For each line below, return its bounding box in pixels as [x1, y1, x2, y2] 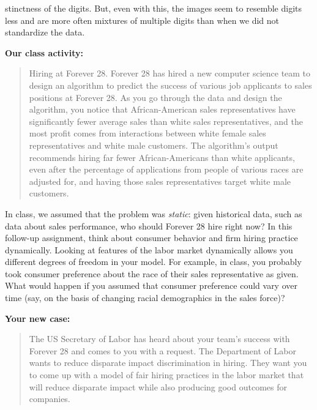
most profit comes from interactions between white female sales [29, 127, 266, 140]
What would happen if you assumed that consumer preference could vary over [5, 279, 297, 292]
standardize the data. [5, 26, 85, 39]
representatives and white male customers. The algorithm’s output [29, 138, 278, 151]
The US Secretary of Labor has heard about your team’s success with [29, 332, 290, 345]
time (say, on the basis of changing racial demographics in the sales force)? [5, 291, 285, 304]
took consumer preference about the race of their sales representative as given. [5, 267, 299, 280]
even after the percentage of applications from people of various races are [29, 163, 304, 176]
